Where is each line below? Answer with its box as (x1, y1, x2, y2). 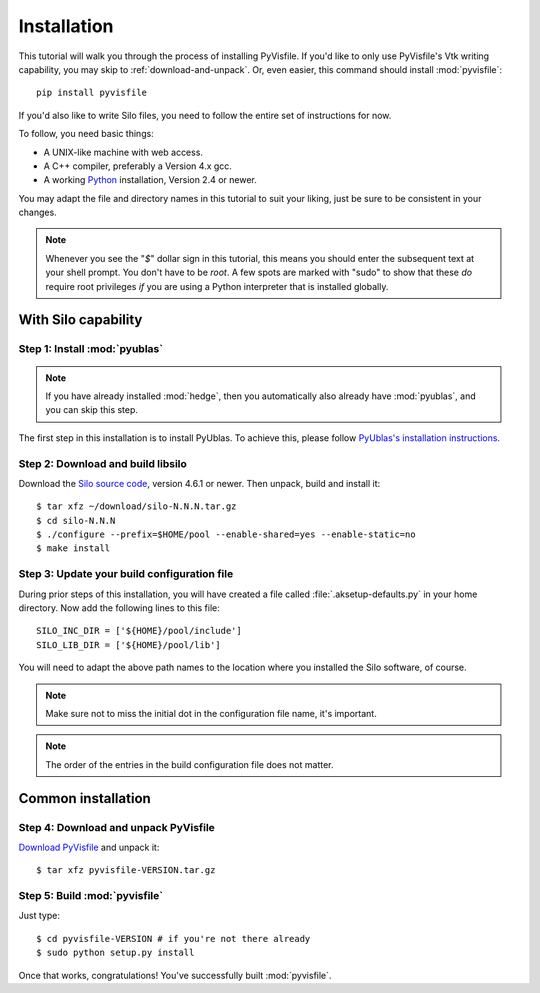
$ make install (36, 543, 111, 554)
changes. (18, 206, 57, 219)
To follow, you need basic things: (18, 128, 154, 140)
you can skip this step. (45, 404, 139, 416)
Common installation (18, 790, 152, 807)
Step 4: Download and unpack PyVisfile (18, 820, 215, 834)
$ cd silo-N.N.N (36, 515, 116, 526)
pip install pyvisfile (36, 87, 148, 99)
